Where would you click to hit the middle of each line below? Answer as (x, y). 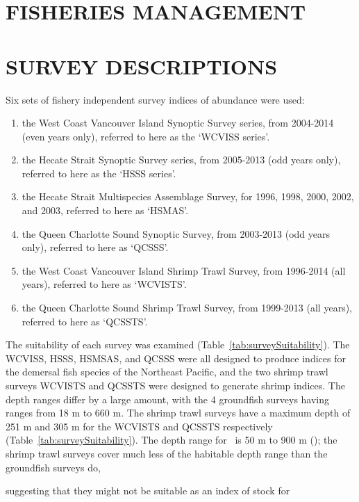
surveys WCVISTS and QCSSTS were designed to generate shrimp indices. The (175, 385)
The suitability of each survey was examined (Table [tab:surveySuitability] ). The (178, 345)
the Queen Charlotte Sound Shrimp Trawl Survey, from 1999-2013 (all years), (187, 308)
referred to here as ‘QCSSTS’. (85, 321)
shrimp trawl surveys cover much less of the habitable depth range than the (167, 453)
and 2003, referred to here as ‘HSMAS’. (105, 210)
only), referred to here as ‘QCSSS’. (95, 247)
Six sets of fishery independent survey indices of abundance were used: (155, 99)
